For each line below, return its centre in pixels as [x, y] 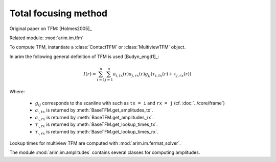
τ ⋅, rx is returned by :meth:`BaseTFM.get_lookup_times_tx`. [96, 125]
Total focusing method [58, 13]
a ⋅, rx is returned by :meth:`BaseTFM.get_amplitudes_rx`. [94, 118]
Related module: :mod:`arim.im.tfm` [47, 38]
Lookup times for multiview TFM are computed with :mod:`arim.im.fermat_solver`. [95, 143]
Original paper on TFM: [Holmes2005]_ [51, 29]
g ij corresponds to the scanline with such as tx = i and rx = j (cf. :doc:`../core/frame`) [130, 103]
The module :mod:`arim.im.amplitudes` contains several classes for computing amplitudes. [105, 152]
